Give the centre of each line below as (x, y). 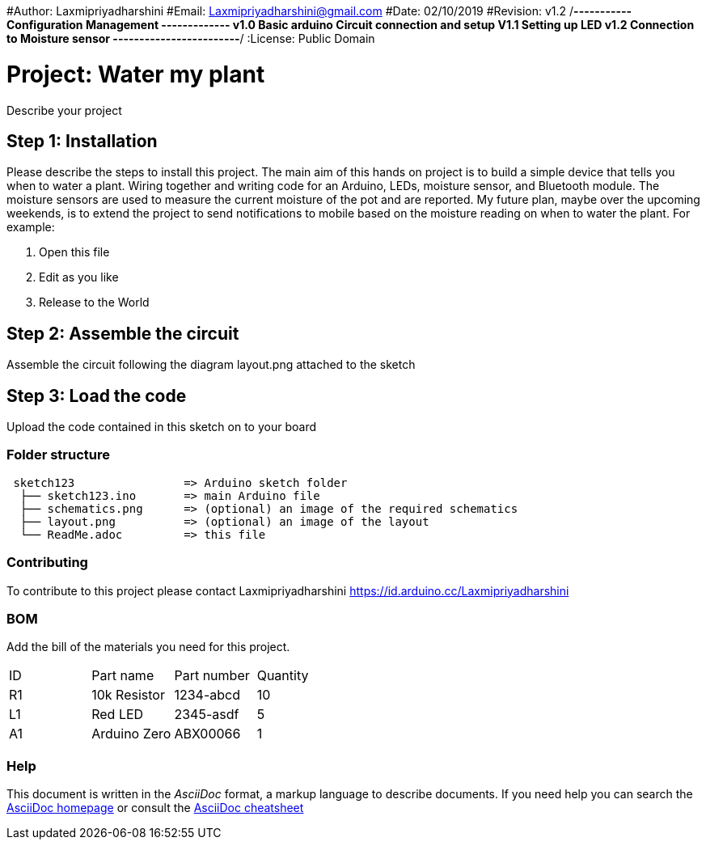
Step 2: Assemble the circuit (123, 333)
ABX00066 (207, 734)
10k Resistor (128, 695)
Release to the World (94, 302)
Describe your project (64, 110)
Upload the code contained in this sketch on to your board (161, 427)
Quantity (283, 676)
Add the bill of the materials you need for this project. (148, 647)
